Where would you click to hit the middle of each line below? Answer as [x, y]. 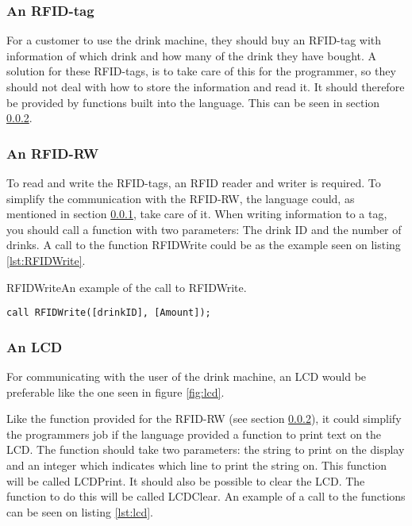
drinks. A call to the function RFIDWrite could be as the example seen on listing [204, 245]
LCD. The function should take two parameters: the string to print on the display [206, 449]
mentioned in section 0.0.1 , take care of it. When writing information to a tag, [197, 214]
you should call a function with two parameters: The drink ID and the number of [204, 229]
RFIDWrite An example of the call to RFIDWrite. [127, 287]
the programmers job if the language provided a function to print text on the [194, 434]
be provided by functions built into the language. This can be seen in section [193, 102]
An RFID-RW [53, 153]
